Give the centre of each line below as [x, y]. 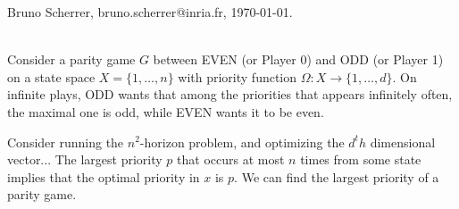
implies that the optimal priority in [104, 176]
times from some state [361, 159]
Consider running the [66, 142]
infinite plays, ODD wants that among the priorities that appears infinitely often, [230, 94]
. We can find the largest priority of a [337, 176]
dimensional [403, 142]
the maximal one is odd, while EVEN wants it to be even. [166, 111]
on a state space [51, 76]
